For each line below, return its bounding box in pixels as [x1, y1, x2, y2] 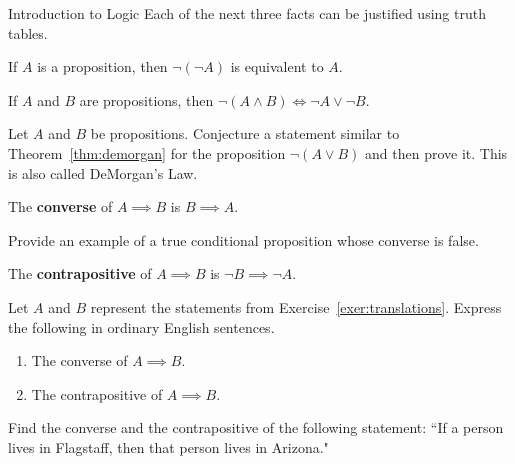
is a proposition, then [37, 56, 168, 77]
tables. [8, 22, 48, 43]
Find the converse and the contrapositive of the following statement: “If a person [8, 417, 504, 438]
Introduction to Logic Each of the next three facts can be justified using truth [8, 3, 486, 23]
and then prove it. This [365, 142, 508, 163]
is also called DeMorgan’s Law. [8, 162, 198, 183]
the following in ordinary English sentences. [8, 316, 275, 337]
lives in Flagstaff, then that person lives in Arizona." [8, 436, 329, 457]
